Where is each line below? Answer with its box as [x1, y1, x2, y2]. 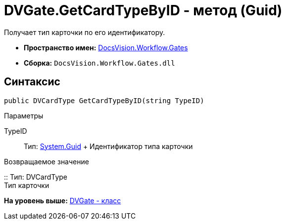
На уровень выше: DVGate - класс [4, 196, 121, 205]
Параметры [4, 111, 44, 120]
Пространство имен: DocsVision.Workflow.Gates [24, 43, 188, 52]
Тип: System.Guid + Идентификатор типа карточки [24, 142, 193, 150]
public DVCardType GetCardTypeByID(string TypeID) [4, 96, 204, 105]
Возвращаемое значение [4, 157, 89, 166]
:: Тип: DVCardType [4, 172, 68, 181]
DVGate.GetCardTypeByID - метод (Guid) [4, 2, 283, 19]
